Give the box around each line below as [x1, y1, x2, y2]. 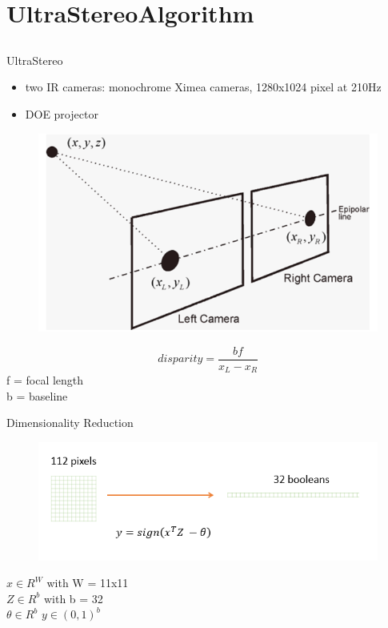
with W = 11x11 [46, 574, 129, 591]
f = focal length [6, 372, 84, 388]
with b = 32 [43, 590, 103, 606]
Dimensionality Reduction [6, 414, 134, 431]
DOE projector [25, 105, 98, 122]
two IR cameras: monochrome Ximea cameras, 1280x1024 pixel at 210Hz [25, 78, 382, 95]
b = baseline [6, 387, 68, 404]
